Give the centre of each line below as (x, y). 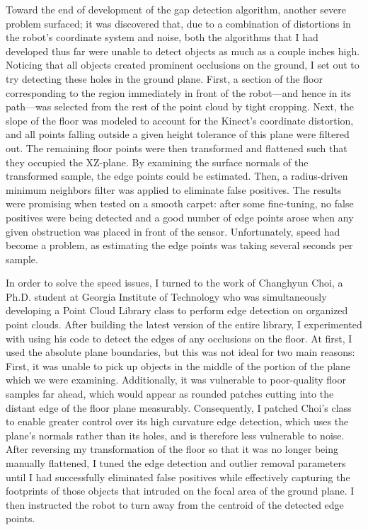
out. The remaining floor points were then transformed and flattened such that (177, 148)
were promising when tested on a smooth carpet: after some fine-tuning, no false (180, 203)
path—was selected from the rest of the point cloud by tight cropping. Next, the (180, 106)
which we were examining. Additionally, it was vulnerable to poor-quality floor (176, 380)
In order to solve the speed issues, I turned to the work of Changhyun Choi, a (174, 283)
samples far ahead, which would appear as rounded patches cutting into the (170, 394)
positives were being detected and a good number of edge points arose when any (180, 217)
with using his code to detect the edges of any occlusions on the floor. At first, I (179, 338)
